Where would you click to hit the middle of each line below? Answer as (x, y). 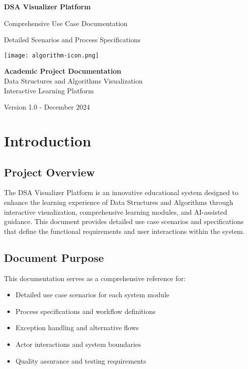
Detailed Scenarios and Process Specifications (72, 40)
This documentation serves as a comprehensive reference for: (95, 278)
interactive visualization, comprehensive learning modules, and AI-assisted (116, 212)
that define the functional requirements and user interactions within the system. (124, 231)
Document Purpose (54, 257)
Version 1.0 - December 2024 (47, 107)
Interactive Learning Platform (49, 90)
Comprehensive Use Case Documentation (66, 23)
